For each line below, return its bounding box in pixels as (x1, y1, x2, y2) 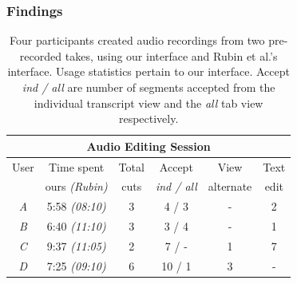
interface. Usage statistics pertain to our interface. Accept (7, 63, 290, 80)
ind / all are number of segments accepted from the (22, 79, 275, 95)
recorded (19, 47, 62, 64)
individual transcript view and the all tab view (34, 94, 263, 111)
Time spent (49, 158, 105, 175)
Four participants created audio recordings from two (10, 32, 265, 49)
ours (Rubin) (45, 178, 108, 195)
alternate (208, 178, 252, 195)
